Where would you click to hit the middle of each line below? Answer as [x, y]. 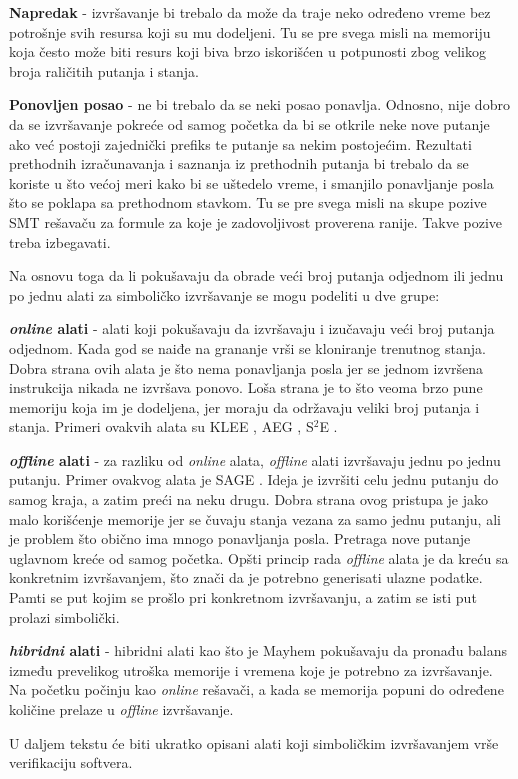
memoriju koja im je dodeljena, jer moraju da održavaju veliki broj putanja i [244, 406]
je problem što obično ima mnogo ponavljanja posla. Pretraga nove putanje [240, 538]
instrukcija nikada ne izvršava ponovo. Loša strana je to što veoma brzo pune [246, 387]
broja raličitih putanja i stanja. [104, 70]
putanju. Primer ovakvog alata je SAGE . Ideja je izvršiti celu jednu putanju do [254, 479]
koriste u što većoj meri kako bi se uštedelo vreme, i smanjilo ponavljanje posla [251, 182]
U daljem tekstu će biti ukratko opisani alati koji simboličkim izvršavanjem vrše [254, 742]
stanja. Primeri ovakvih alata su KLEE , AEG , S [161, 426]
